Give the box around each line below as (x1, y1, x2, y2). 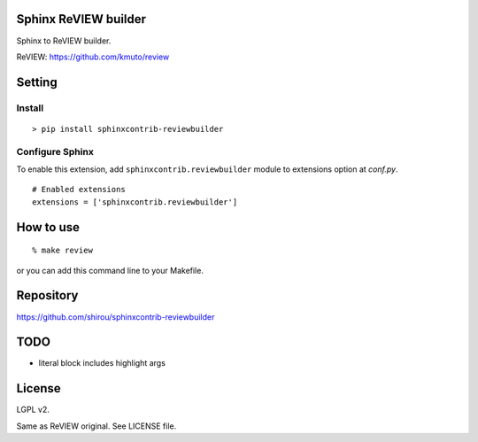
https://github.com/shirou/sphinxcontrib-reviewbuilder (16, 311, 215, 322)
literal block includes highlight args (38, 358, 166, 368)
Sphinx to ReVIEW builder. (16, 35, 112, 46)
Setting (16, 74, 58, 89)
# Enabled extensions (32, 184, 126, 195)
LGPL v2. (16, 404, 50, 415)
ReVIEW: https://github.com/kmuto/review (16, 51, 170, 62)
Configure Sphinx (16, 145, 95, 158)
